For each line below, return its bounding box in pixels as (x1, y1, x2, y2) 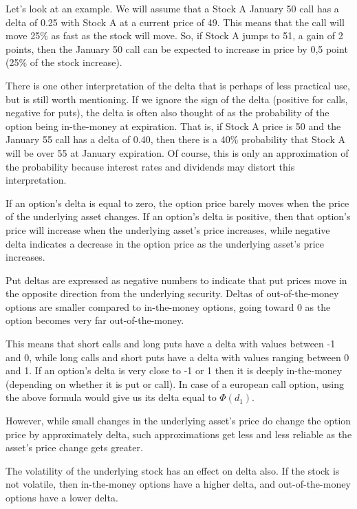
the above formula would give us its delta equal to (6, 390, 217, 404)
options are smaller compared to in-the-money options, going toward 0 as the (6, 299, 331, 314)
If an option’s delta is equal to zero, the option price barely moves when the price (6, 195, 349, 210)
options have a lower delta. (6, 490, 118, 504)
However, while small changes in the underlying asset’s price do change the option (6, 413, 351, 428)
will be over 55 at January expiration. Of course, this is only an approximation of (6, 145, 349, 160)
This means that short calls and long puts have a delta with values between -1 (6, 336, 336, 351)
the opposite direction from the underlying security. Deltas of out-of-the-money (6, 286, 339, 301)
